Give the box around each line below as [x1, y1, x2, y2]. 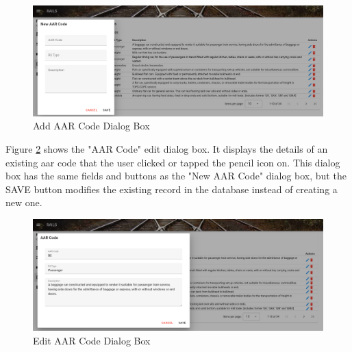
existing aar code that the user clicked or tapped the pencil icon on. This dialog [5, 155, 340, 169]
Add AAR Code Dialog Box [33, 118, 150, 133]
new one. [5, 195, 42, 210]
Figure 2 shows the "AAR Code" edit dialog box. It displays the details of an [5, 142, 328, 156]
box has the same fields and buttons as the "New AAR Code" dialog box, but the [5, 168, 347, 183]
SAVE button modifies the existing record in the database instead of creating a [5, 181, 338, 196]
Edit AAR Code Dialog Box [33, 333, 151, 347]
